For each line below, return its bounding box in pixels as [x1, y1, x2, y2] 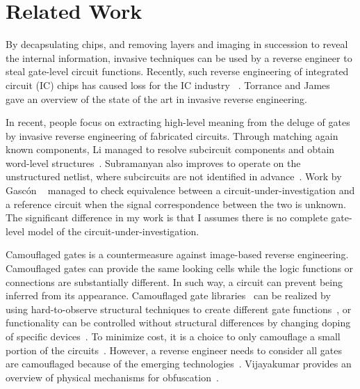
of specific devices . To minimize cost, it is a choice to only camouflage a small [6, 329, 341, 343]
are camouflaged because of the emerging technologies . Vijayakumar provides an [6, 356, 352, 371]
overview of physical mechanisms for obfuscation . [6, 370, 219, 384]
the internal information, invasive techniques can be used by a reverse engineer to [6, 50, 352, 65]
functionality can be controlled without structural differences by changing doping [6, 315, 351, 330]
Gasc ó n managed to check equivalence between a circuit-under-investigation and [6, 183, 355, 198]
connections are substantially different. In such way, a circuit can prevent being [6, 274, 343, 289]
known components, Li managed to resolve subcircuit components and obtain [6, 142, 335, 157]
